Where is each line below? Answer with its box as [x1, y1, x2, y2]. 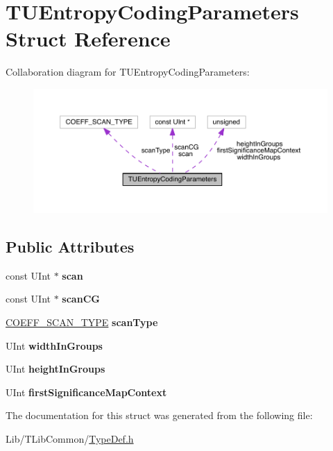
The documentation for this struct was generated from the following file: [6, 408, 313, 423]
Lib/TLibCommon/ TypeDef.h [6, 431, 134, 445]
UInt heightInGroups [6, 361, 105, 376]
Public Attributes [6, 236, 135, 257]
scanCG [62, 291, 100, 306]
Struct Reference [6, 24, 171, 53]
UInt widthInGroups [6, 338, 103, 352]
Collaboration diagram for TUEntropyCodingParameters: [6, 65, 250, 79]
